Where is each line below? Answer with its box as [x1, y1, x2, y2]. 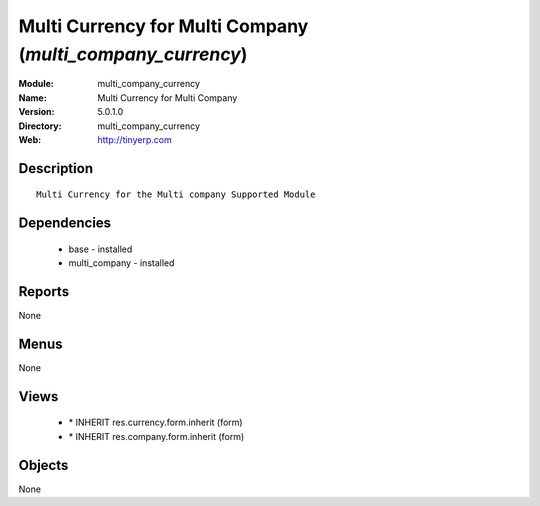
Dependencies [18, 215, 112, 232]
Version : [18, 106, 55, 118]
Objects [18, 456, 69, 474]
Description [18, 160, 94, 177]
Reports [18, 283, 70, 300]
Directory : [18, 120, 62, 132]
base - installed [68, 243, 133, 255]
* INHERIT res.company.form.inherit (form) [68, 430, 245, 442]
